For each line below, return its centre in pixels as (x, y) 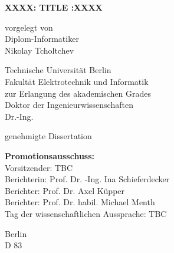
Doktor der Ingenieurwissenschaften (69, 105)
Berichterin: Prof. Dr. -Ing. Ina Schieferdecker (87, 179)
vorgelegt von (29, 27)
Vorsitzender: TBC (39, 167)
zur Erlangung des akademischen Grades (78, 93)
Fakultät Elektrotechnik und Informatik (77, 81)
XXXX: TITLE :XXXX (54, 7)
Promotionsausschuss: (50, 155)
